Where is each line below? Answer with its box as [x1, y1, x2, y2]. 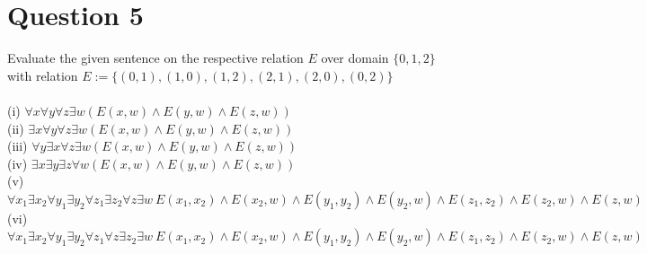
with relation [7, 66, 78, 84]
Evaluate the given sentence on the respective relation [7, 48, 304, 67]
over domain [321, 48, 389, 67]
